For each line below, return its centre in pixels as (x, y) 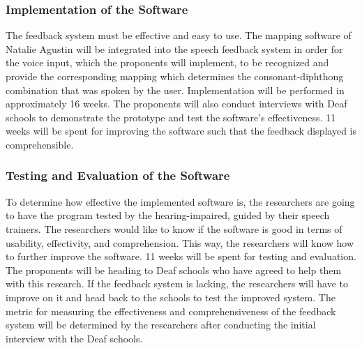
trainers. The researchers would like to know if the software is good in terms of (174, 228)
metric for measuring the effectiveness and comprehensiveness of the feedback (171, 311)
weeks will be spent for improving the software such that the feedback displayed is (181, 131)
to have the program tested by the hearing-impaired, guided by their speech (168, 215)
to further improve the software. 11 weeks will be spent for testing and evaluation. (181, 256)
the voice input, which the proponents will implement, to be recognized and (167, 62)
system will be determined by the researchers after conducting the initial (161, 325)
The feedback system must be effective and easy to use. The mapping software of (179, 35)
